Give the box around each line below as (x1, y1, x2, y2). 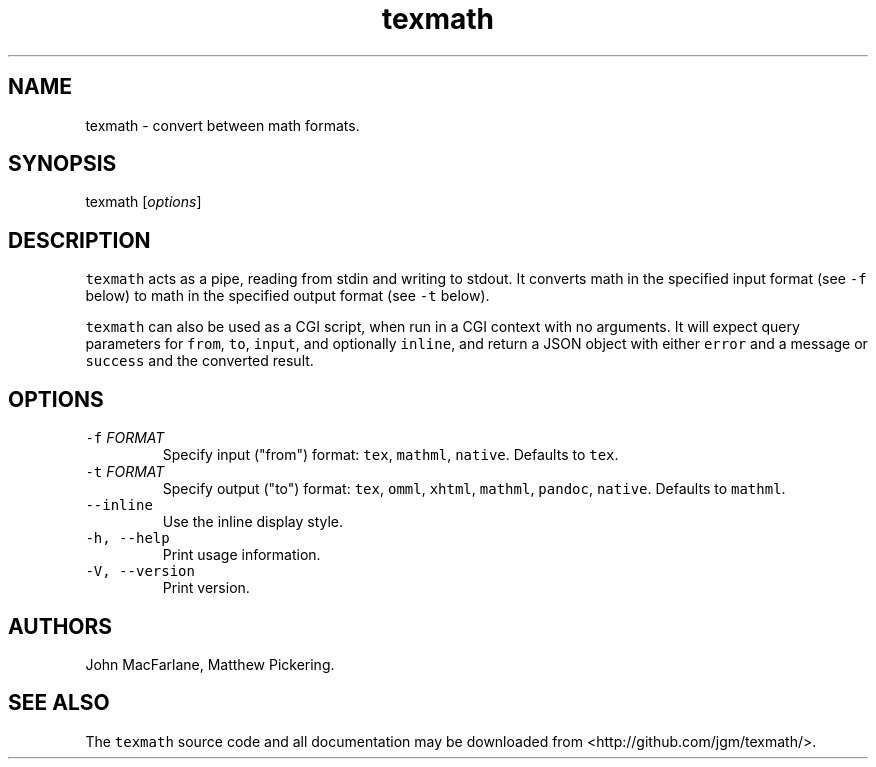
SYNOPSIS (8, 151, 117, 177)
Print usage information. (162, 546, 321, 564)
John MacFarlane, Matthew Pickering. (85, 655, 335, 673)
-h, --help (85, 530, 170, 547)
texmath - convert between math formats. (85, 116, 360, 134)
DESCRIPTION (8, 227, 151, 253)
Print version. (162, 579, 250, 597)
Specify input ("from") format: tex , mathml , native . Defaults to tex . (162, 446, 619, 464)
